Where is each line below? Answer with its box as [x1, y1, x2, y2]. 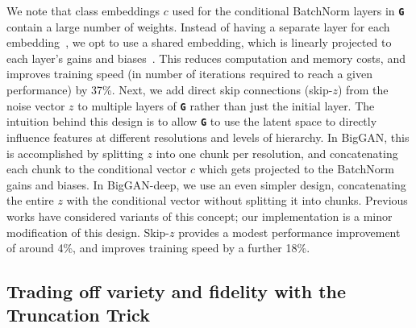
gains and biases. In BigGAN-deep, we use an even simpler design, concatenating [6, 176, 406, 193]
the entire [6, 192, 54, 209]
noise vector [6, 97, 65, 114]
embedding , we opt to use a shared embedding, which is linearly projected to [6, 34, 392, 51]
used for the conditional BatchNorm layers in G [172, 2, 405, 19]
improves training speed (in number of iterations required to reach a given [6, 65, 372, 82]
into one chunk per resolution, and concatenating [156, 144, 398, 161]
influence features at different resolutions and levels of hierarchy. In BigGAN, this [6, 128, 410, 145]
